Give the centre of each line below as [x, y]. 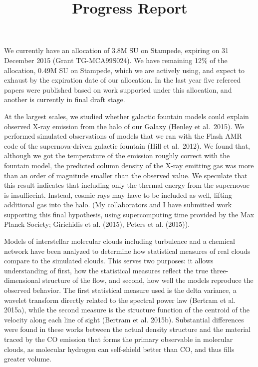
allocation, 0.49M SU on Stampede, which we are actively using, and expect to [124, 70]
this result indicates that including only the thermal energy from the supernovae [127, 185]
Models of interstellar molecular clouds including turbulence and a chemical [120, 241]
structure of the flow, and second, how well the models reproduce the [148, 280]
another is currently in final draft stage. [65, 99]
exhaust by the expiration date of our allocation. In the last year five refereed [123, 80]
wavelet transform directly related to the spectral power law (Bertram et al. [120, 300]
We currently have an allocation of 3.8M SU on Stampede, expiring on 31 [117, 50]
